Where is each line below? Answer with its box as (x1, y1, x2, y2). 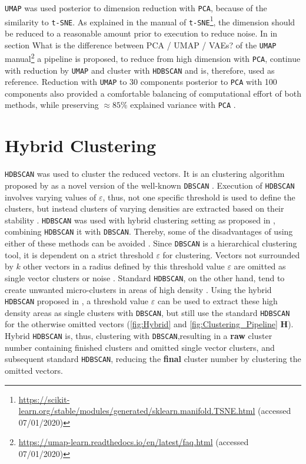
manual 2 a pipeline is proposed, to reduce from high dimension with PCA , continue (5, 51, 301, 64)
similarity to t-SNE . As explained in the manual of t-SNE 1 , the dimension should (5, 14, 295, 28)
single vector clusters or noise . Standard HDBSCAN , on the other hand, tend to (5, 271, 285, 284)
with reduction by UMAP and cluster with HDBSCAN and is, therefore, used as (5, 64, 275, 76)
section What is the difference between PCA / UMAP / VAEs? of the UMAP (5, 38, 277, 51)
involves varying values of (5, 190, 97, 203)
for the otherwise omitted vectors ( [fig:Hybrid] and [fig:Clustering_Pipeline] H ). (5, 318, 294, 330)
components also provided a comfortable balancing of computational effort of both (5, 87, 301, 99)
